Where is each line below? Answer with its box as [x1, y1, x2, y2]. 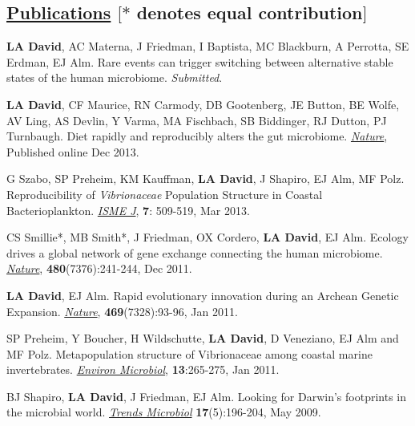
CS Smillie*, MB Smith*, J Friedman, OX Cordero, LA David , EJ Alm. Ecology [6, 229, 409, 245]
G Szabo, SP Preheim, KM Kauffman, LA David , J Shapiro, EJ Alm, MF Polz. [6, 170, 405, 187]
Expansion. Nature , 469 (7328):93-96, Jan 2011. [6, 302, 238, 319]
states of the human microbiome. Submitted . [6, 69, 223, 86]
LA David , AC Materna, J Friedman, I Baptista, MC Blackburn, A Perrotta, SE [6, 38, 409, 55]
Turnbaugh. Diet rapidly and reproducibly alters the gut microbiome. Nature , [6, 128, 388, 144]
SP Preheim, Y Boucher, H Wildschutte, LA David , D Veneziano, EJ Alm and [6, 330, 399, 347]
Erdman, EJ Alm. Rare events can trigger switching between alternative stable [6, 53, 393, 70]
